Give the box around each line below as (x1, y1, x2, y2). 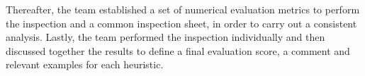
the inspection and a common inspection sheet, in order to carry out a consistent (6, 15, 357, 30)
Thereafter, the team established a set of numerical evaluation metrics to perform (6, 2, 360, 16)
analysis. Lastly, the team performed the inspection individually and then (6, 30, 325, 44)
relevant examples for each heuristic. (6, 57, 164, 72)
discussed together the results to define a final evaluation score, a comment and (6, 43, 350, 58)
